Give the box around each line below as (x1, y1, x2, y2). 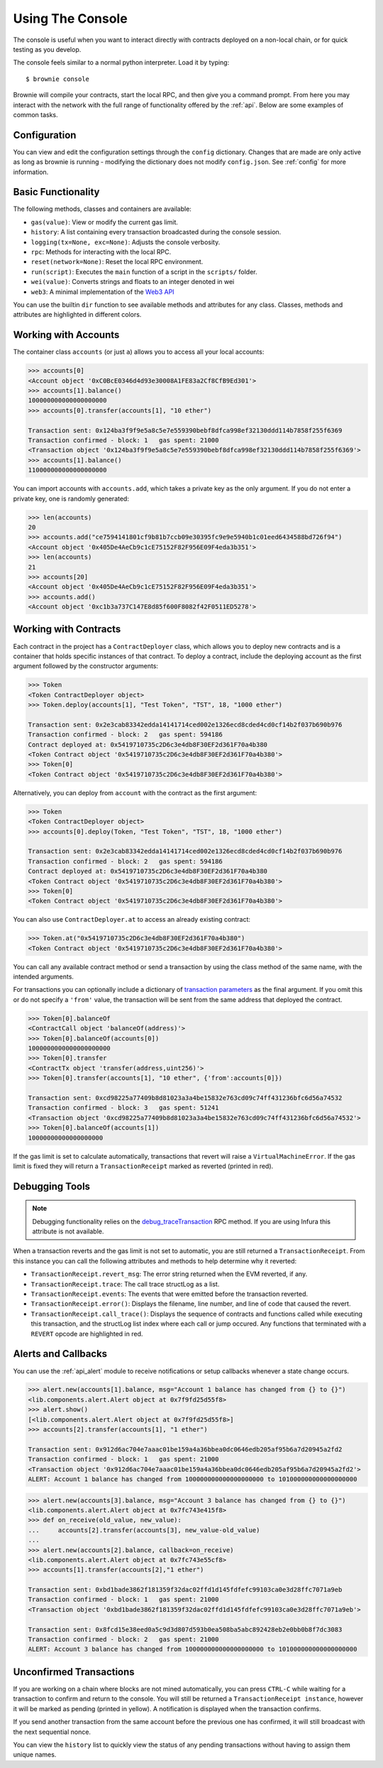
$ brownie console (26, 75, 90, 83)
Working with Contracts (13, 623, 121, 635)
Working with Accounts (13, 329, 120, 341)
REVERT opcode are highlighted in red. (30, 1329, 143, 1338)
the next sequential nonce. (13, 1728, 91, 1736)
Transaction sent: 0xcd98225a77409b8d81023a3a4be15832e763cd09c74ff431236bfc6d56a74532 (28, 1093, 343, 1102)
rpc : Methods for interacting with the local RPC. (30, 248, 172, 256)
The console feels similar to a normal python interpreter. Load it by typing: (13, 58, 230, 67)
